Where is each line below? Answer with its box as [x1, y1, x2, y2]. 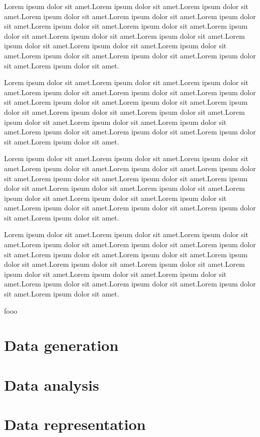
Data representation [4, 414, 146, 434]
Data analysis [4, 374, 99, 395]
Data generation [4, 335, 119, 355]
